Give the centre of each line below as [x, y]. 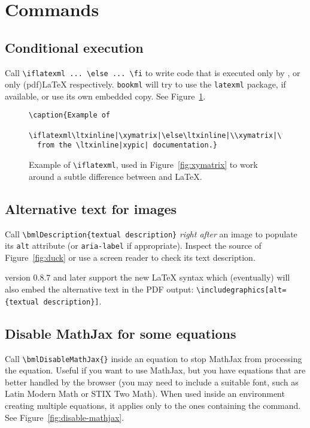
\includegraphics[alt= [241, 290]
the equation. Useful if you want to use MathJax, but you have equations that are [155, 370]
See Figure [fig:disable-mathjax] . [65, 417]
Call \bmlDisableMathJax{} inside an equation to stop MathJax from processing [154, 358]
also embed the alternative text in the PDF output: [99, 289]
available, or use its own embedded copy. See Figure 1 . [105, 96]
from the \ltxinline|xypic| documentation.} [127, 145]
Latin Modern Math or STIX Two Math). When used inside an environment [145, 394]
